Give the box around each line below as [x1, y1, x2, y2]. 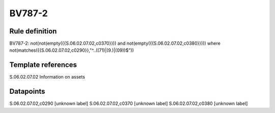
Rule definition [9, 27, 57, 35]
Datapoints [9, 87, 45, 96]
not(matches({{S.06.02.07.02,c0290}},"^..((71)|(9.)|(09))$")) [9, 47, 134, 53]
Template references [9, 61, 77, 69]
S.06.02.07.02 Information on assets [9, 74, 85, 80]
